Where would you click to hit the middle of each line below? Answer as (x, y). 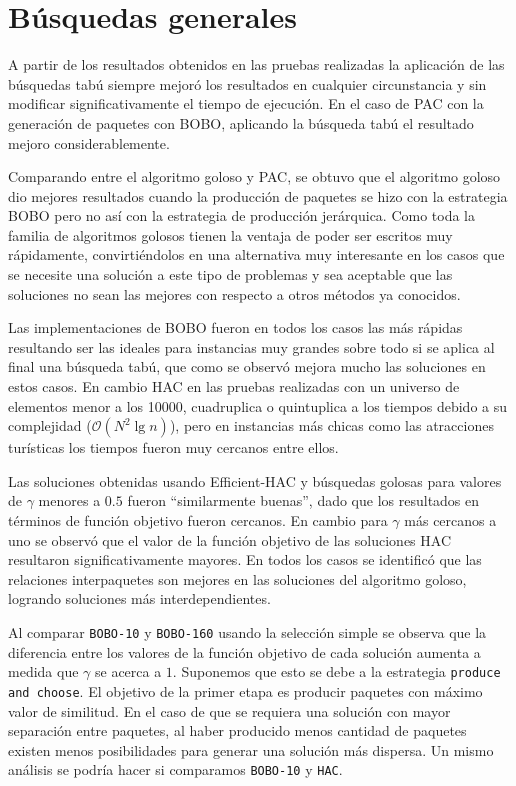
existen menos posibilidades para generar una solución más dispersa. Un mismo (251, 749)
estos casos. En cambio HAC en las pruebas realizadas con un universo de (234, 386)
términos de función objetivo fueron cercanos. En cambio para (198, 520)
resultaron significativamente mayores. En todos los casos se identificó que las (245, 559)
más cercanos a (450, 520)
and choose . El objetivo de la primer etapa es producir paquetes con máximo (245, 690)
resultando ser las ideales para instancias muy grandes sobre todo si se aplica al (251, 346)
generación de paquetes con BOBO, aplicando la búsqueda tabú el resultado (241, 122)
